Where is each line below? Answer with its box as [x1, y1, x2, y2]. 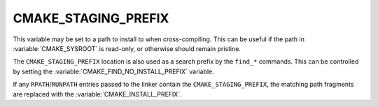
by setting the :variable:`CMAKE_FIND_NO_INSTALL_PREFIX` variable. [13, 67, 215, 76]
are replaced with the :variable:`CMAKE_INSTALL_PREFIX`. [13, 90, 182, 98]
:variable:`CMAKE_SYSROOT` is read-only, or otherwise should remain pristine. [13, 44, 241, 52]
